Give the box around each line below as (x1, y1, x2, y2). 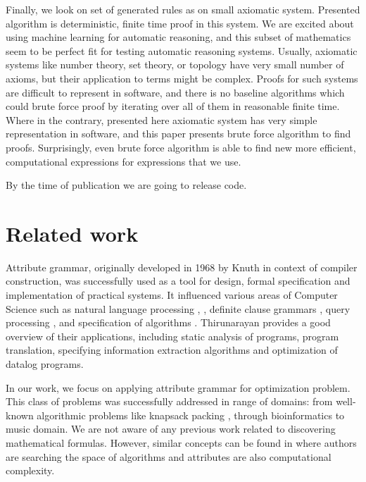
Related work (6, 218, 139, 247)
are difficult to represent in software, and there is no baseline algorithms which (6, 85, 345, 99)
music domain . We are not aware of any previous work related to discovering (6, 421, 336, 436)
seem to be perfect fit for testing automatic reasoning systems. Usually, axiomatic (6, 43, 358, 58)
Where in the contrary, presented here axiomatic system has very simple (6, 112, 317, 127)
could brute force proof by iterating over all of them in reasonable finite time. (6, 99, 340, 113)
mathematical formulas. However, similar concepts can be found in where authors (6, 435, 357, 450)
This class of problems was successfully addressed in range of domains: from (6, 394, 333, 409)
